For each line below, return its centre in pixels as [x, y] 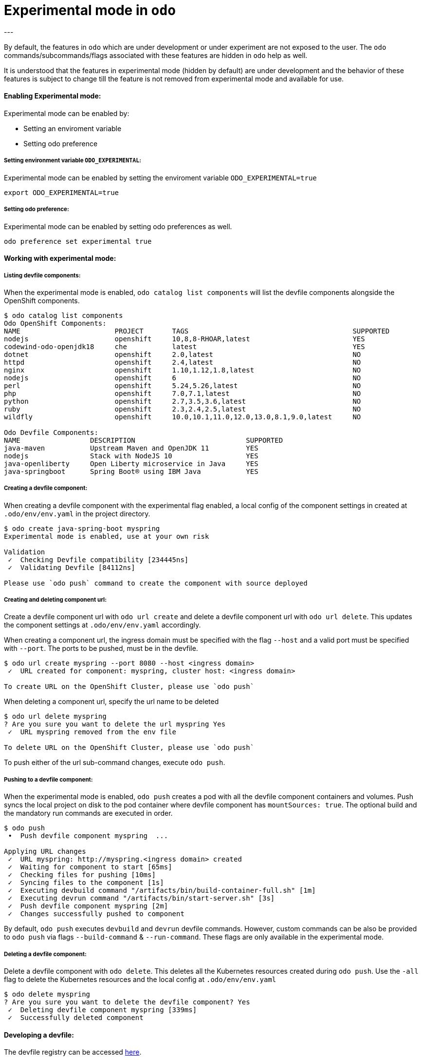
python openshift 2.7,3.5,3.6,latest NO [183, 401]
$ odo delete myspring [47, 994]
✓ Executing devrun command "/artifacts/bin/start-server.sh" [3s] [141, 898]
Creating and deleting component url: [55, 600]
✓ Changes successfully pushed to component [96, 914]
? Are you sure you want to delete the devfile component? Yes [127, 1002]
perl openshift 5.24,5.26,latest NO [183, 385]
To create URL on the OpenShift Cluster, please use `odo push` [129, 687]
